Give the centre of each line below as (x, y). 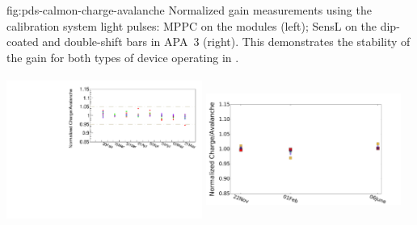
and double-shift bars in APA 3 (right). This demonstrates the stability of (226, 42)
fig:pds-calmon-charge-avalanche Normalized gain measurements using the (189, 10)
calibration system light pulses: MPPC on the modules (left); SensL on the (192, 25)
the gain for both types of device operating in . (123, 57)
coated (23, 42)
